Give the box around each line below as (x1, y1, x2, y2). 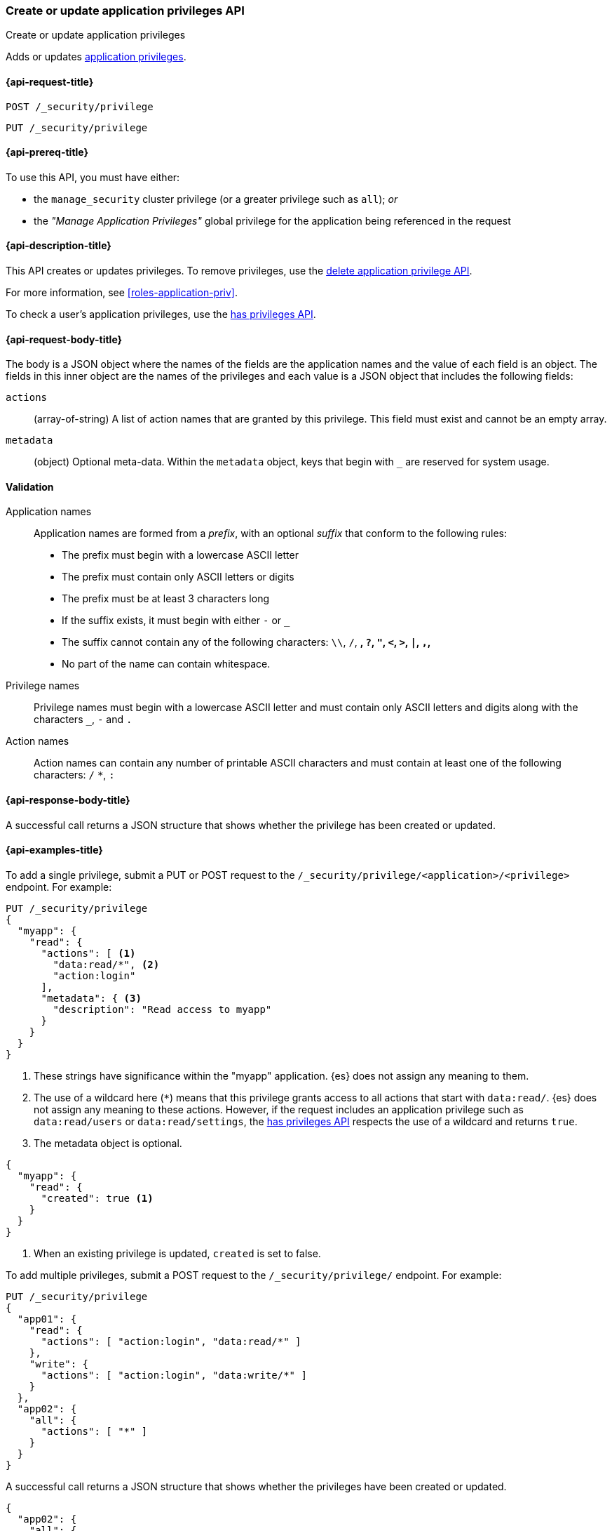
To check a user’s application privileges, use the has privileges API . (6, 308, 316, 321)
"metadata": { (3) (41, 992, 142, 1004)
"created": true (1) (41, 1192, 154, 1204)
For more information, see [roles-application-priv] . (6, 286, 238, 299)
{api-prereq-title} (6, 146, 89, 159)
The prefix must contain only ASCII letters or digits (62, 571, 294, 583)
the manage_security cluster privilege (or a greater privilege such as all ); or (34, 192, 398, 205)
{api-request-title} (6, 75, 94, 88)
